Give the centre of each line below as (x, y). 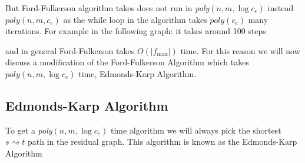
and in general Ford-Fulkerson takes (70, 50)
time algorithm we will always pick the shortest (196, 130)
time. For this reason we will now (240, 50)
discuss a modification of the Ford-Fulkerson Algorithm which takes (127, 62)
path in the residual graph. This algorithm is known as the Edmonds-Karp (163, 142)
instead (281, 8)
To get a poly (29, 130)
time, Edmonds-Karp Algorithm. (137, 73)
